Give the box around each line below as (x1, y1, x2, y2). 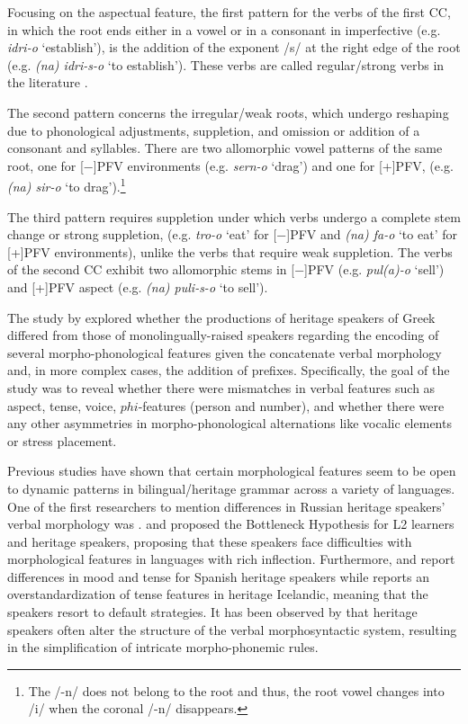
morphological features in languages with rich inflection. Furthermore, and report (7, 550, 455, 568)
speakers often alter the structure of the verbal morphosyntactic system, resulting (7, 620, 457, 639)
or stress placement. (7, 431, 117, 450)
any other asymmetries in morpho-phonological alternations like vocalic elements (7, 414, 452, 433)
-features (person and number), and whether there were (138, 396, 445, 415)
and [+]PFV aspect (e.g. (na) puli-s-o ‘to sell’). (7, 277, 268, 296)
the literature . (7, 73, 88, 92)
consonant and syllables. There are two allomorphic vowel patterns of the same (7, 139, 443, 157)
